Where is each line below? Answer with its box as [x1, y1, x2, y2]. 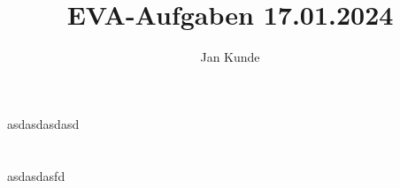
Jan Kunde [200, 48, 260, 66]
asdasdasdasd [7, 114, 80, 132]
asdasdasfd [7, 166, 65, 184]
